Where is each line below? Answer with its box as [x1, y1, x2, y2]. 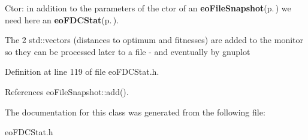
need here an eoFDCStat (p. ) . [5, 13, 119, 26]
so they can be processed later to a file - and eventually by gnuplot [5, 45, 250, 57]
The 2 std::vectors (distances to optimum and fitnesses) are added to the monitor [5, 34, 304, 46]
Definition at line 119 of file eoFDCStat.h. [5, 65, 159, 78]
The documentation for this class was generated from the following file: [5, 105, 265, 118]
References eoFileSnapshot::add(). [5, 85, 129, 98]
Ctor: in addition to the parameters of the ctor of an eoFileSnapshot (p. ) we [5, 2, 291, 14]
